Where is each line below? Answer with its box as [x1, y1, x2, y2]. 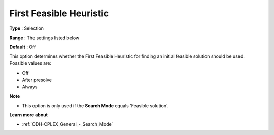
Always [22, 84, 38, 90]
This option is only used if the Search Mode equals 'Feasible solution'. [22, 103, 169, 109]
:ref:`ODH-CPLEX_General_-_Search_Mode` [22, 121, 113, 127]
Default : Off [9, 44, 36, 50]
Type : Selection [9, 25, 44, 31]
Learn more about [9, 112, 48, 118]
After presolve [22, 77, 52, 83]
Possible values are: [9, 60, 52, 66]
